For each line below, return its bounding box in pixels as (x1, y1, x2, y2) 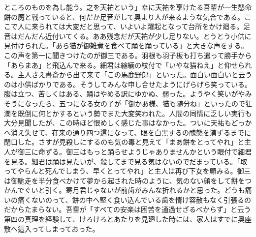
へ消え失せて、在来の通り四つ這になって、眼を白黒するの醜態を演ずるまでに (4, 127, 251, 137)
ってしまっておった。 (31, 223, 99, 234)
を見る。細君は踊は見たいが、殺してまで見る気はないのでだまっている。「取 (4, 156, 248, 166)
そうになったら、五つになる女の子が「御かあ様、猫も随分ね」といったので (4, 98, 245, 108)
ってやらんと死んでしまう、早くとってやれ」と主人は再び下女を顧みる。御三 (4, 166, 251, 176)
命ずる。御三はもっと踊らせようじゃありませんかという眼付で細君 (38, 146, 252, 156)
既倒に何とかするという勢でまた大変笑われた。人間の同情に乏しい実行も (17, 108, 252, 118)
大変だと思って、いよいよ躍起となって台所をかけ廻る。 (65, 21, 244, 31)
